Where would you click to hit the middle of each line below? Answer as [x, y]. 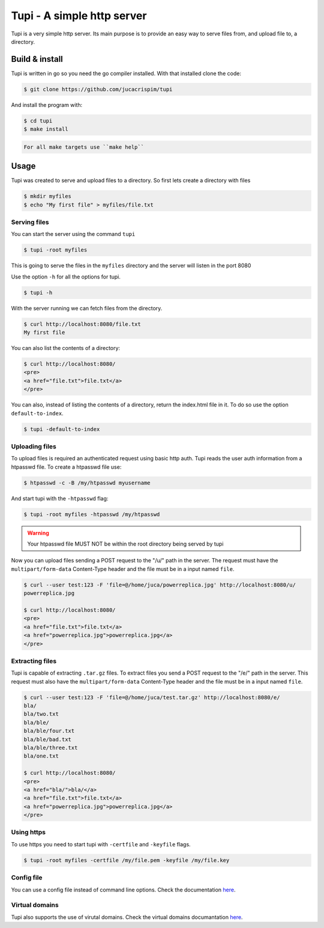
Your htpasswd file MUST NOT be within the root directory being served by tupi [125, 544]
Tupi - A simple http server [79, 16]
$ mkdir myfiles [48, 196]
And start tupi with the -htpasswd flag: [60, 498]
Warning [38, 533]
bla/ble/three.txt [51, 748]
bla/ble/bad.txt [48, 739]
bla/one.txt [41, 756]
